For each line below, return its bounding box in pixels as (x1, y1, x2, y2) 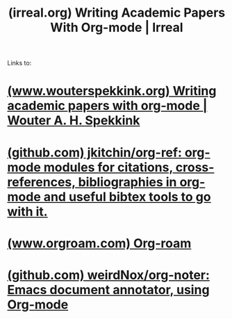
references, (7, 174, 76, 190)
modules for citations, (43, 159, 174, 175)
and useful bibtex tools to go (43, 189, 211, 204)
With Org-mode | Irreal (50, 19, 183, 35)
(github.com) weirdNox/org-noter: (7, 267, 210, 283)
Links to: (7, 59, 32, 67)
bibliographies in (78, 174, 177, 190)
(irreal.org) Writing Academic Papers (8, 5, 226, 21)
